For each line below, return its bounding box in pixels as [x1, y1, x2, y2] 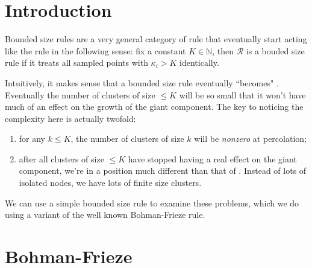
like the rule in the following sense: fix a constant [5, 44, 186, 57]
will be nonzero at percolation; [194, 132, 307, 145]
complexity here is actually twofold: [5, 112, 136, 124]
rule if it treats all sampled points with [5, 56, 148, 69]
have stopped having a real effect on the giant [128, 152, 297, 165]
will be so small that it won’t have [179, 88, 306, 101]
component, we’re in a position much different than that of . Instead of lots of [19, 164, 307, 177]
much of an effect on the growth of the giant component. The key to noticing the [5, 100, 304, 113]
